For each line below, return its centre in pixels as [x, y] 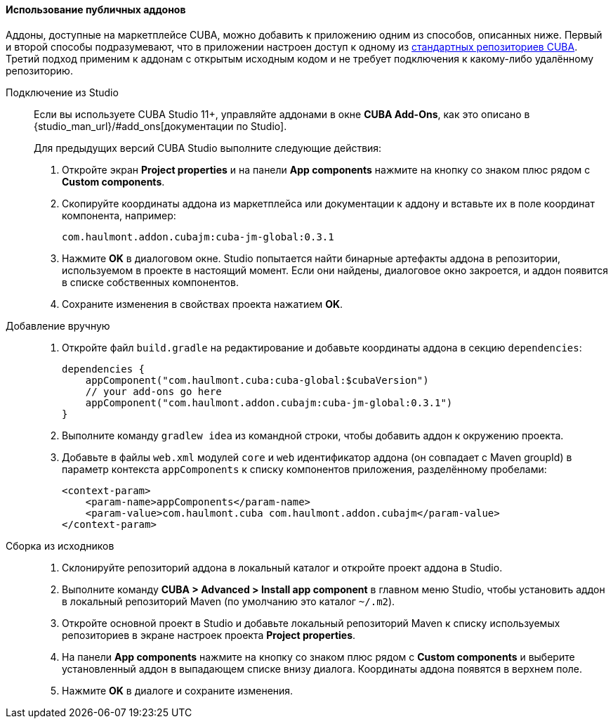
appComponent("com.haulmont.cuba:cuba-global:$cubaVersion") [257, 380]
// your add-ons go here [153, 391]
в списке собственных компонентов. [150, 282]
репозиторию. [39, 70]
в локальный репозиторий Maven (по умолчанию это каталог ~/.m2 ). [229, 601]
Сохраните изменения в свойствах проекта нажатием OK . [203, 304]
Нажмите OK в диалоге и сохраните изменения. [178, 690]
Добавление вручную [58, 325]
